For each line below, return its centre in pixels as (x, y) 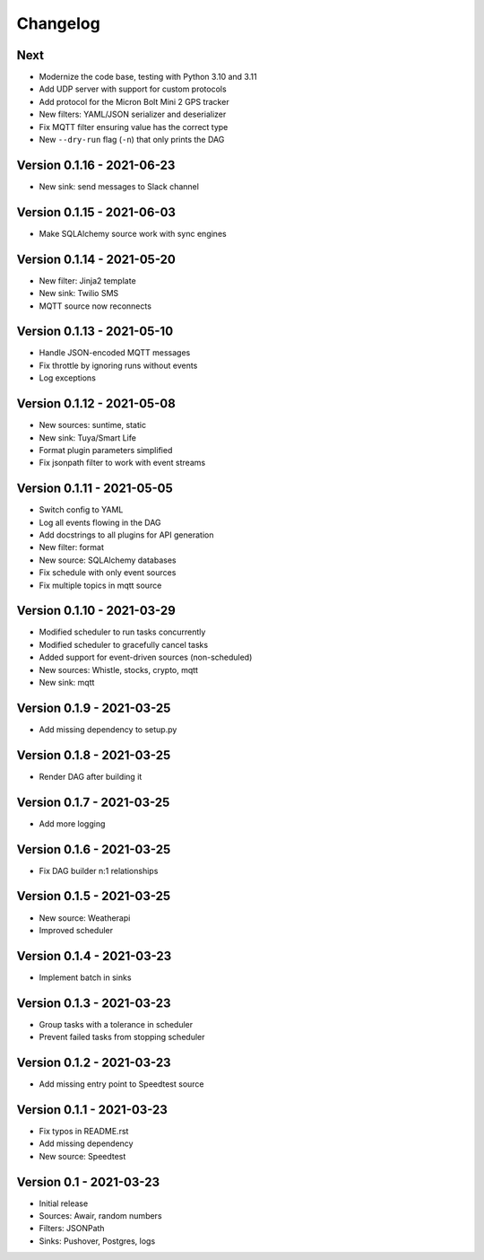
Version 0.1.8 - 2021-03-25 (94, 755)
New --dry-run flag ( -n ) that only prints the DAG (132, 140)
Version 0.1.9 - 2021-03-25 (94, 708)
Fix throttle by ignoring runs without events (118, 365)
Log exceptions (67, 378)
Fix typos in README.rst (84, 1131)
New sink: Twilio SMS (79, 293)
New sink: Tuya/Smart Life (87, 437)
